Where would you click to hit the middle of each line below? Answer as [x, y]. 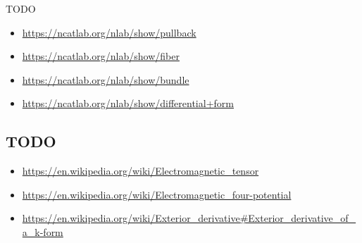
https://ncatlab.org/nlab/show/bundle [106, 79]
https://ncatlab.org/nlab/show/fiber [101, 56]
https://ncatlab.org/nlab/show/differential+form [128, 103]
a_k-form [43, 231]
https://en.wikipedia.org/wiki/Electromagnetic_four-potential [157, 194]
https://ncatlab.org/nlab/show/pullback [109, 32]
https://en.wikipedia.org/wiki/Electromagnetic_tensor [141, 171]
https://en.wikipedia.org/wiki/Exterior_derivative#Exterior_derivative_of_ [189, 218]
